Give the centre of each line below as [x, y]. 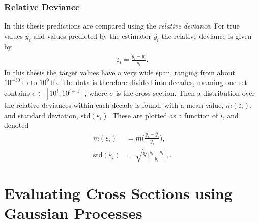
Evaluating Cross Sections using [118, 193]
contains [17, 93]
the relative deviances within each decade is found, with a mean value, [114, 105]
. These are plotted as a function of [163, 115]
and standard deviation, [41, 115]
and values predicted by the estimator [92, 35]
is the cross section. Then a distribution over [185, 93]
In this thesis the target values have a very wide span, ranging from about [120, 72]
